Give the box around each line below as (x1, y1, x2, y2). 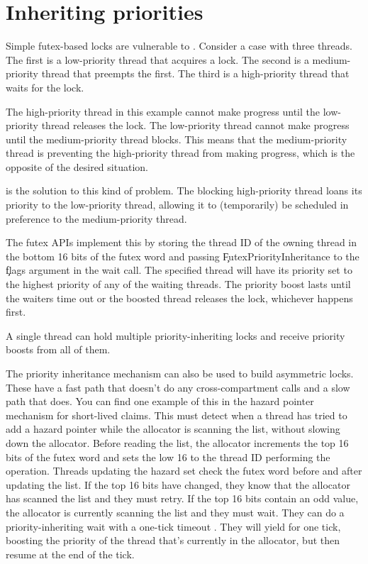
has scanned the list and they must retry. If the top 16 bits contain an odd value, (6, 491, 359, 506)
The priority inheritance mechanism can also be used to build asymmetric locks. (6, 366, 354, 380)
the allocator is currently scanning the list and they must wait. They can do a (6, 504, 345, 519)
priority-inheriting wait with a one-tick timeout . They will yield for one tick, (6, 519, 341, 533)
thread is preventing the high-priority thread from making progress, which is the (6, 145, 355, 160)
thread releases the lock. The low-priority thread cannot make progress (41, 118, 350, 133)
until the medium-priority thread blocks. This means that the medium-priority (6, 131, 347, 146)
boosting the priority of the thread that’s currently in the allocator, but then (6, 533, 340, 548)
